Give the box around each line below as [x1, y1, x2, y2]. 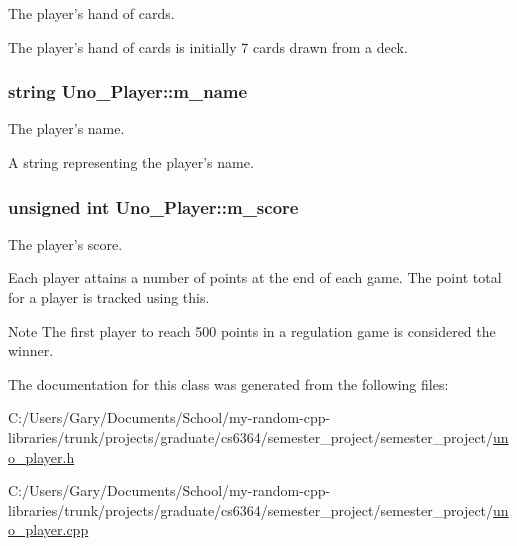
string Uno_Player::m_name [8, 79, 248, 104]
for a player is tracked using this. [8, 287, 210, 307]
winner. [8, 340, 54, 361]
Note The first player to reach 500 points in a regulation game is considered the [8, 320, 496, 341]
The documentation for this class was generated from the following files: [8, 373, 449, 394]
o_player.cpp [8, 519, 89, 540]
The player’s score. [8, 233, 123, 254]
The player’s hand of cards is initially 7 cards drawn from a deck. [8, 36, 408, 57]
